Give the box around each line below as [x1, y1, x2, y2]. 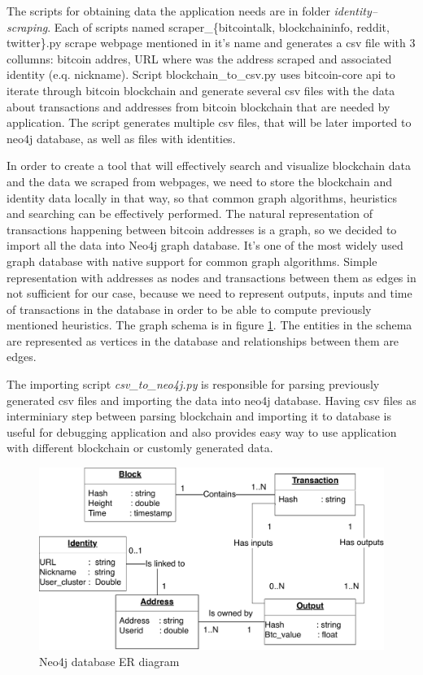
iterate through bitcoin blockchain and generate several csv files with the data [7, 81, 395, 98]
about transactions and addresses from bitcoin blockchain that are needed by [7, 98, 390, 115]
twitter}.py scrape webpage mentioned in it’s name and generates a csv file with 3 [7, 34, 416, 51]
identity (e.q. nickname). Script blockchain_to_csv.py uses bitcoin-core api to [7, 66, 395, 83]
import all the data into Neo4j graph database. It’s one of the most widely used [7, 237, 403, 254]
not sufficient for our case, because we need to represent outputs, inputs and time [7, 285, 412, 302]
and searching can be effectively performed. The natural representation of [7, 205, 373, 222]
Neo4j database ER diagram [39, 652, 180, 669]
